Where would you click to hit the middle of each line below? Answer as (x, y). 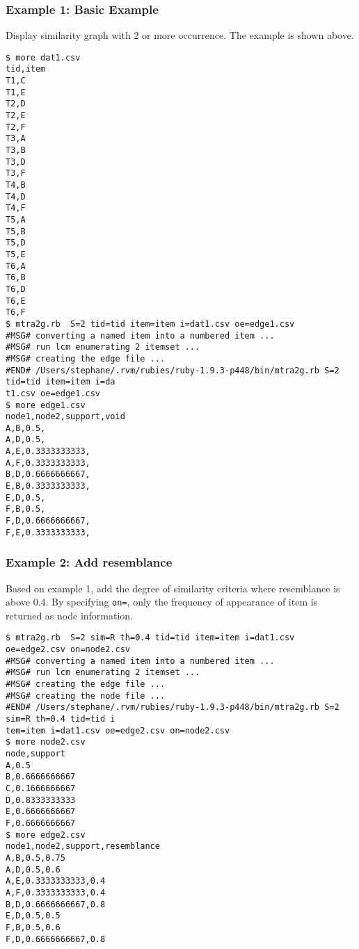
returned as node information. (70, 615)
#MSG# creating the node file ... (86, 696)
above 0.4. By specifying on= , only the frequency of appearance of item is (162, 602)
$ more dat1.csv (43, 57)
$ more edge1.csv (46, 405)
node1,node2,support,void (65, 417)
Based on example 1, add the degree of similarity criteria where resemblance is (173, 588)
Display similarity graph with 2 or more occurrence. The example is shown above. (180, 35)
